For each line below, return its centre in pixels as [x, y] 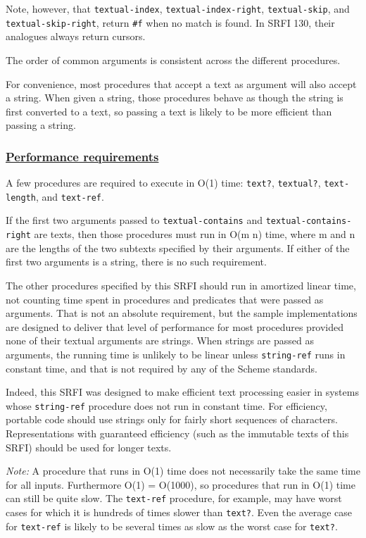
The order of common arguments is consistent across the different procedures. [173, 60]
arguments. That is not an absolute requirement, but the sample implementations [182, 313]
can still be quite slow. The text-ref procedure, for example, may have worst [174, 498]
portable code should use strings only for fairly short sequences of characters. [172, 419]
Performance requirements [82, 156]
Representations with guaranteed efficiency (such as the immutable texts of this [177, 433]
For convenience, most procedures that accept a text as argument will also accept [181, 83]
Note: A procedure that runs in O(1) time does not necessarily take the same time [183, 471]
